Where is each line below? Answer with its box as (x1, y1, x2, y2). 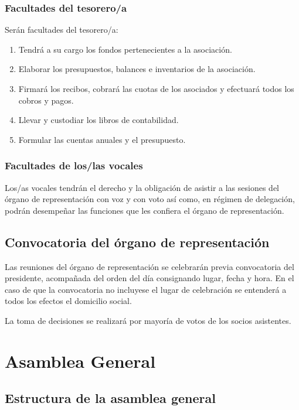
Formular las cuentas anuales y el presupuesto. (18, 133, 186, 145)
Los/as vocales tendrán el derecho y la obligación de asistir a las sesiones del (5, 181, 279, 193)
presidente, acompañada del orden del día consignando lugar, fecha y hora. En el (5, 272, 294, 284)
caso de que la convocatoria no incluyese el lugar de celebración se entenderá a (5, 283, 287, 295)
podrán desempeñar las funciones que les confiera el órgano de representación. (5, 204, 284, 216)
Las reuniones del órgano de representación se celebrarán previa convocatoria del (5, 260, 294, 272)
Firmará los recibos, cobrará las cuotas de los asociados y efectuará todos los (18, 83, 294, 94)
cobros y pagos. (18, 94, 74, 106)
